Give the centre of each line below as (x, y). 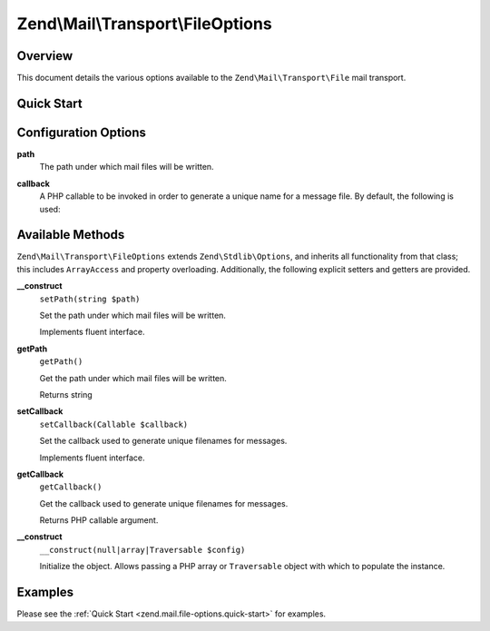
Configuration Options (82, 132)
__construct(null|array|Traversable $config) (142, 550)
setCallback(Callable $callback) (114, 424)
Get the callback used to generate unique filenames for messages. (164, 503)
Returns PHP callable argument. (99, 520)
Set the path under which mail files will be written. (133, 315)
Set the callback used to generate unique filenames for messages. (163, 441)
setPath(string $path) (90, 299)
